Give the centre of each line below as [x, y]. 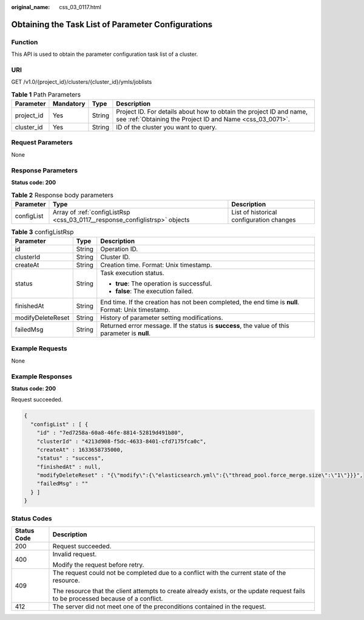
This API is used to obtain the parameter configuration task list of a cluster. [105, 54]
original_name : [31, 7]
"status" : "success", [70, 458]
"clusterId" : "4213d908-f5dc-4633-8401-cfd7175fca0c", [122, 441]
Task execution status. [132, 273]
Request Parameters [42, 143]
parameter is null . [126, 333]
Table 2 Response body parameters [62, 195]
